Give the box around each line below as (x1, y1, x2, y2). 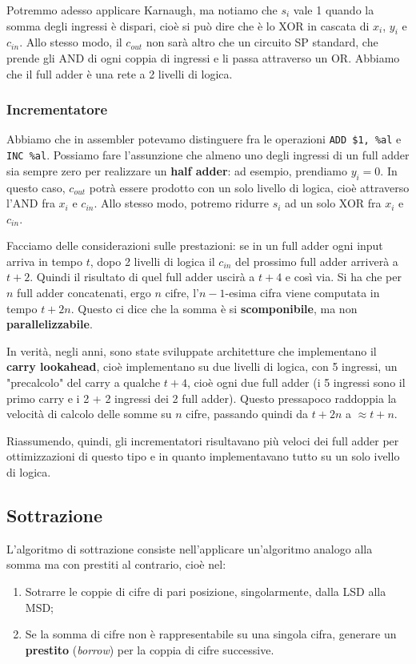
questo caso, (6, 179, 66, 195)
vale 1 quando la (293, 2, 374, 18)
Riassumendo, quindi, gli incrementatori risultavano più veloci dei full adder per (6, 432, 399, 449)
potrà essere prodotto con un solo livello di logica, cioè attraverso (89, 179, 410, 195)
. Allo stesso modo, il (19, 34, 122, 50)
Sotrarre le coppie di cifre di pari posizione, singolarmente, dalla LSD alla (25, 582, 386, 599)
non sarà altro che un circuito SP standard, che (146, 34, 378, 50)
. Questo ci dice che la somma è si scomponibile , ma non (70, 300, 358, 316)
